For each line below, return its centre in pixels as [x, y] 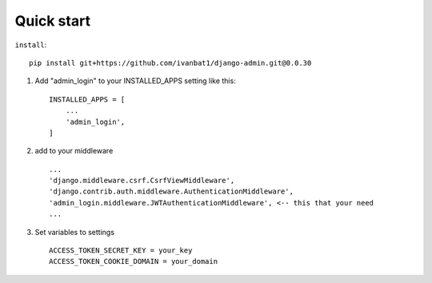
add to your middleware [74, 151]
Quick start [53, 21]
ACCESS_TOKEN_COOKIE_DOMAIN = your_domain [134, 261]
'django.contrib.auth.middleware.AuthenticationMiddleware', [171, 191]
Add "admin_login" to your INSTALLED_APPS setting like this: [135, 81]
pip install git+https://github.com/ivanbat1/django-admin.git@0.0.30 [170, 63]
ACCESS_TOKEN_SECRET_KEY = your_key [121, 251]
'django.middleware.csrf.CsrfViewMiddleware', [142, 181]
